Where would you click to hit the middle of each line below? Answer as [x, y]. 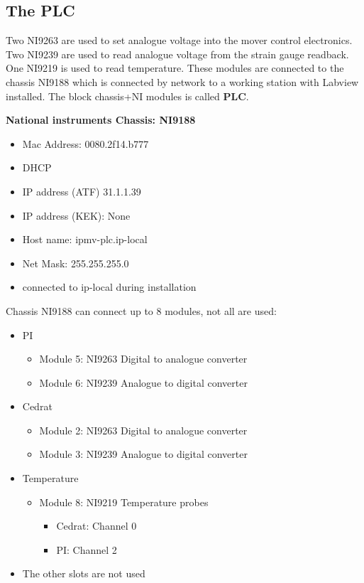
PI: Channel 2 [87, 549]
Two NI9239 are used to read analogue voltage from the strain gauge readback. [177, 54]
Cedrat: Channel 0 [96, 526]
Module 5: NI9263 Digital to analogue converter [143, 359]
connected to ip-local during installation [109, 287]
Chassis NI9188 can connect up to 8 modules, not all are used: [141, 310]
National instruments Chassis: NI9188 [101, 120]
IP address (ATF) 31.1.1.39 [82, 191]
